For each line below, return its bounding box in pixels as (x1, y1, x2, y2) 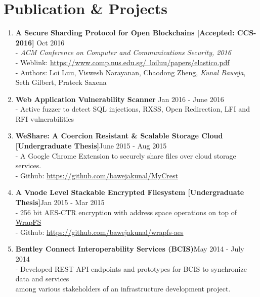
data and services (15, 273, 69, 284)
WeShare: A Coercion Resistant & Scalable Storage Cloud (15, 130, 223, 141)
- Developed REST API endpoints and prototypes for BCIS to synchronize (15, 263, 247, 274)
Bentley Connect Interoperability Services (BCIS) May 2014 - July (15, 243, 244, 254)
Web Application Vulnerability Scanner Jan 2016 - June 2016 (15, 93, 224, 104)
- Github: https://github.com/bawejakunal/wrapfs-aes (15, 226, 184, 237)
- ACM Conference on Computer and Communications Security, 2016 (15, 47, 231, 58)
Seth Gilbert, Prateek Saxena (15, 77, 107, 87)
